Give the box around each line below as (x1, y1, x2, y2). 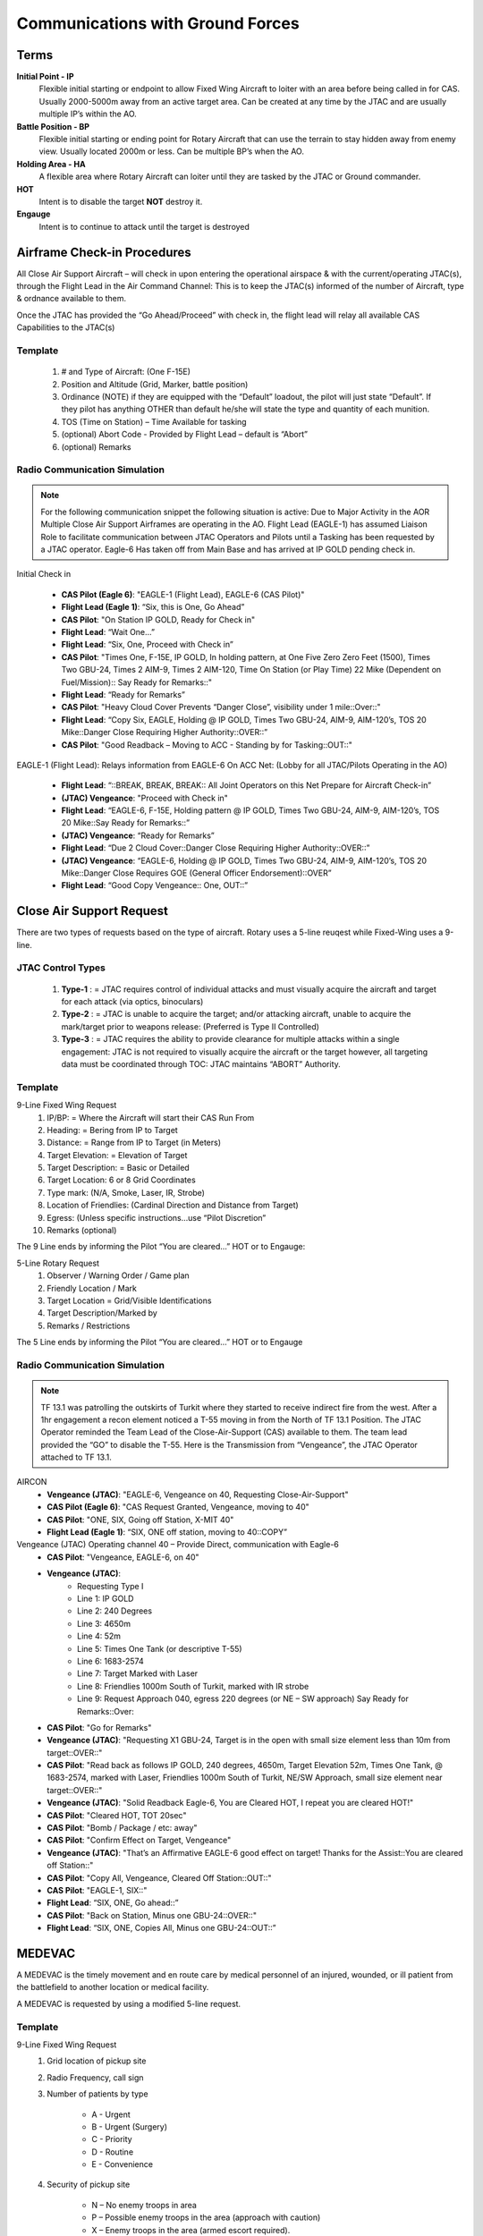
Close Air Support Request (16, 903, 169, 919)
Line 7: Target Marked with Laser (77, 1668, 199, 1679)
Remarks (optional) (47, 1225, 117, 1236)
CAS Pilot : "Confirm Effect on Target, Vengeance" (47, 1834, 232, 1846)
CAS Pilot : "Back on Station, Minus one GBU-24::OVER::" (47, 1910, 257, 1920)
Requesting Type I (77, 1580, 144, 1591)
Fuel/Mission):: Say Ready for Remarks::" (61, 676, 213, 688)
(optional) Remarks (61, 441, 131, 452)
